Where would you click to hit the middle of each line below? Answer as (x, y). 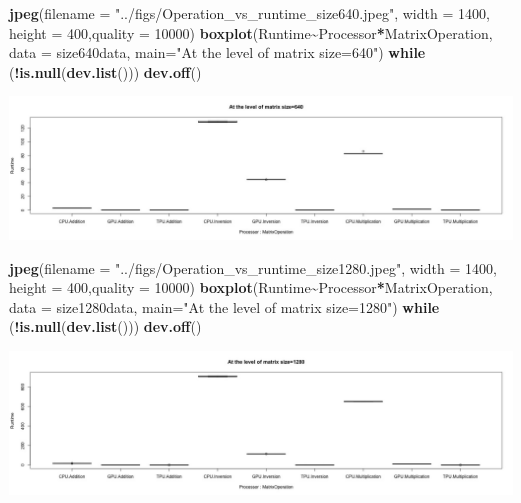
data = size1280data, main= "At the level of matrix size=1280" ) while (224, 306)
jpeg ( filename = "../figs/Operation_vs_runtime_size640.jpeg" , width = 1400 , (249, 13)
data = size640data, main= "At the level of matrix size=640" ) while (217, 52)
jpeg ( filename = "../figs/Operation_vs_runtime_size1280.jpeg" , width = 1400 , (253, 267)
